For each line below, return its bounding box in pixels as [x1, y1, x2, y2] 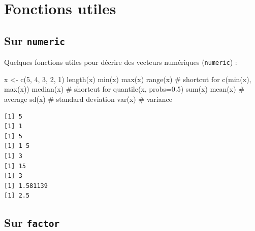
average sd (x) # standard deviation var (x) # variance [4, 94, 172, 104]
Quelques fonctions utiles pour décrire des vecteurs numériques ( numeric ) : [4, 57, 237, 67]
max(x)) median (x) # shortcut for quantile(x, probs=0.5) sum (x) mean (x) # [4, 84, 244, 94]
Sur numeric [4, 32, 66, 48]
